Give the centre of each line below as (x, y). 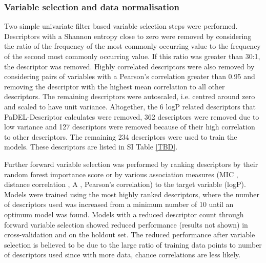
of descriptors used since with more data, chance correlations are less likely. (122, 255)
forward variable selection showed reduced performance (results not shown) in (126, 224)
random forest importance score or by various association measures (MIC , (121, 174)
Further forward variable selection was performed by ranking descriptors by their (131, 164)
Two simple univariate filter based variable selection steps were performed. (121, 26)
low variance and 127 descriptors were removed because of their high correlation (130, 127)
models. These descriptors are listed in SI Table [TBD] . (91, 147)
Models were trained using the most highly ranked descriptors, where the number (132, 194)
